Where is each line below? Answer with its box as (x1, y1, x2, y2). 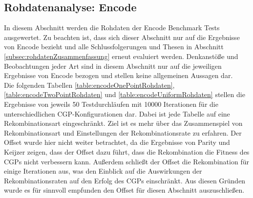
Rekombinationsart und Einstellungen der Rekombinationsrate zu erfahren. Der (4, 127, 242, 138)
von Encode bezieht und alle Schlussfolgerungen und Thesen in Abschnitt (4, 41, 224, 52)
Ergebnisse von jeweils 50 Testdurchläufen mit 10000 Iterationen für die (4, 99, 218, 109)
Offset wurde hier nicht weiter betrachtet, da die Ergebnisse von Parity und (4, 137, 230, 147)
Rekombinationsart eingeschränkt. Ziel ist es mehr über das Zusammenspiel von (4, 118, 243, 128)
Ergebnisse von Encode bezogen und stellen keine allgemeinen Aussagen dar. (4, 70, 233, 80)
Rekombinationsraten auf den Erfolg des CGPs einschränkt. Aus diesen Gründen (4, 175, 246, 185)
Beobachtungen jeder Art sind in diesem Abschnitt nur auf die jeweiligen (4, 60, 222, 71)
